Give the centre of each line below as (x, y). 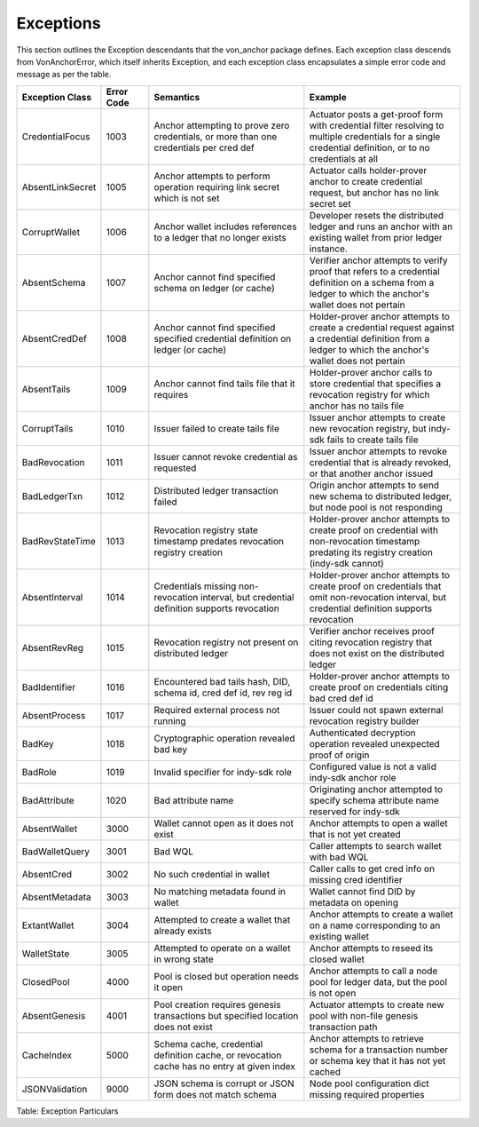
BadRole (39, 772)
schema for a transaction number (379, 1050)
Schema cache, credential (208, 1044)
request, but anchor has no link (374, 193)
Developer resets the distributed (377, 215)
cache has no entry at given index (225, 1066)
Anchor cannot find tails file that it (225, 384)
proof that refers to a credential (375, 271)
